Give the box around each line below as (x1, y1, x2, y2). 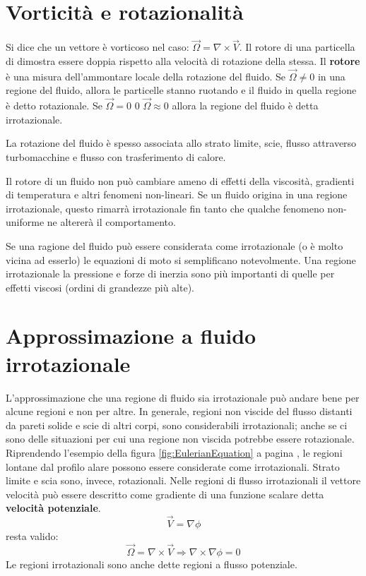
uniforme (6, 215, 45, 229)
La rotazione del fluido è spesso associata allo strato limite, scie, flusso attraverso (6, 136, 357, 150)
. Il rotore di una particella (239, 40, 355, 54)
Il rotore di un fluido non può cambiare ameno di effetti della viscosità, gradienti (6, 173, 355, 188)
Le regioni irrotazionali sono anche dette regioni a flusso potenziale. (6, 556, 297, 571)
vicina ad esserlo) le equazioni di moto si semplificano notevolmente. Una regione (6, 252, 356, 267)
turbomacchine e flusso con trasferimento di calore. (6, 149, 226, 164)
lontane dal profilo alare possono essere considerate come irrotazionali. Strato (6, 459, 340, 474)
